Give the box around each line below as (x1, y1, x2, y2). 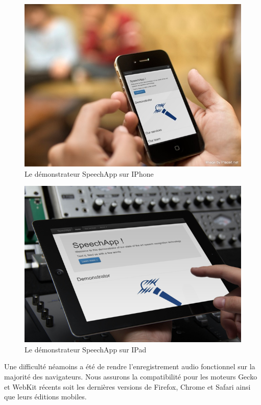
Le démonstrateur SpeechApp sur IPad (25, 344, 147, 354)
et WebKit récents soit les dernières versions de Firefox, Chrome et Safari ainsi (4, 381, 251, 392)
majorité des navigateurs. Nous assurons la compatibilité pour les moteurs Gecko (4, 371, 257, 382)
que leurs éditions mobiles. (4, 391, 87, 402)
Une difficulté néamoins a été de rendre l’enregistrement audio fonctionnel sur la (4, 361, 255, 372)
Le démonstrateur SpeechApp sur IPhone (25, 168, 154, 179)
